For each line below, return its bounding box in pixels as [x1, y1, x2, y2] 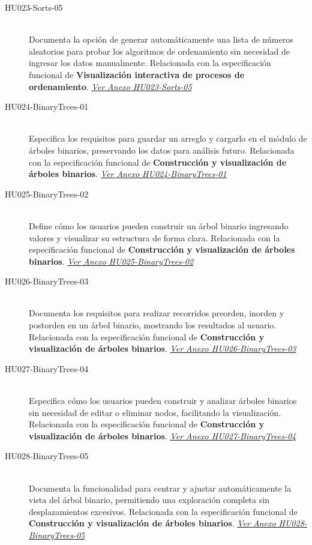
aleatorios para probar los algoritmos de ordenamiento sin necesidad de [29, 44, 290, 57]
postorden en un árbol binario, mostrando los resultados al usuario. [29, 319, 277, 331]
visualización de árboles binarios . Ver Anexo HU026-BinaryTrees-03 [29, 342, 296, 355]
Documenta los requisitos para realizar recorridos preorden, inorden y [29, 307, 284, 319]
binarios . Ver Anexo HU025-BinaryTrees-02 [29, 254, 194, 267]
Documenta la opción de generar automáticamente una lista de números [29, 33, 293, 46]
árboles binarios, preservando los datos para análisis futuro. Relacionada [29, 143, 295, 156]
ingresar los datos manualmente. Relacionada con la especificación [29, 56, 271, 69]
